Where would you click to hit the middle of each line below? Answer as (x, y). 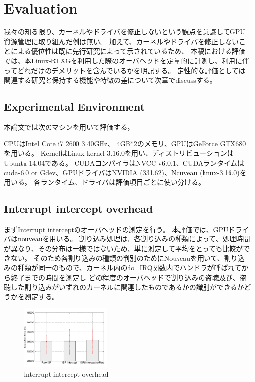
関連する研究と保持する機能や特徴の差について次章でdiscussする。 (110, 80)
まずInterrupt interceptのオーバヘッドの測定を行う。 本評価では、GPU (116, 229)
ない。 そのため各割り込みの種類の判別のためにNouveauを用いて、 (117, 258)
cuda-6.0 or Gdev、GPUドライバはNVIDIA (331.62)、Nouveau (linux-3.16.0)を (125, 172)
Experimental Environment (75, 106)
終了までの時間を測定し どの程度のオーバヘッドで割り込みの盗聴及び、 (125, 277)
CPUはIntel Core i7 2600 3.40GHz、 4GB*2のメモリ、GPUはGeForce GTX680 (125, 143)
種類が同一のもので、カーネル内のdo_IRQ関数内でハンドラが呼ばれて (129, 268)
